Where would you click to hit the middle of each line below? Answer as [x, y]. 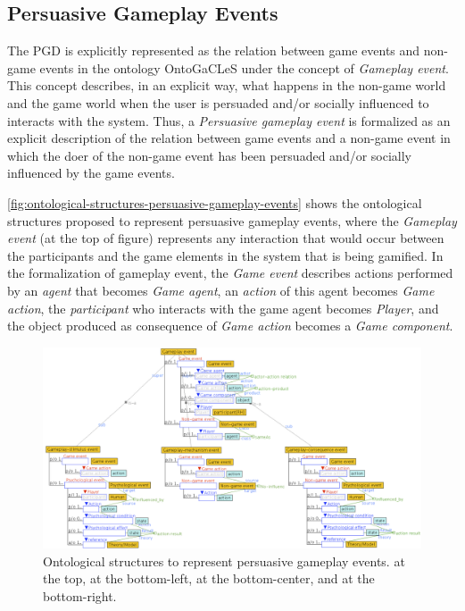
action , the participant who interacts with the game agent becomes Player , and [223, 308]
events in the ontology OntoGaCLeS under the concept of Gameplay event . [244, 67]
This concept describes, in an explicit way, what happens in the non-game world [227, 85]
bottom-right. [80, 595]
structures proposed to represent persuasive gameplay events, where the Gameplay [232, 220]
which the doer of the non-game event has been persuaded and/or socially [210, 155]
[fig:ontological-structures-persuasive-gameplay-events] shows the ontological [215, 202]
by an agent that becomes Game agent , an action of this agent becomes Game [221, 290]
